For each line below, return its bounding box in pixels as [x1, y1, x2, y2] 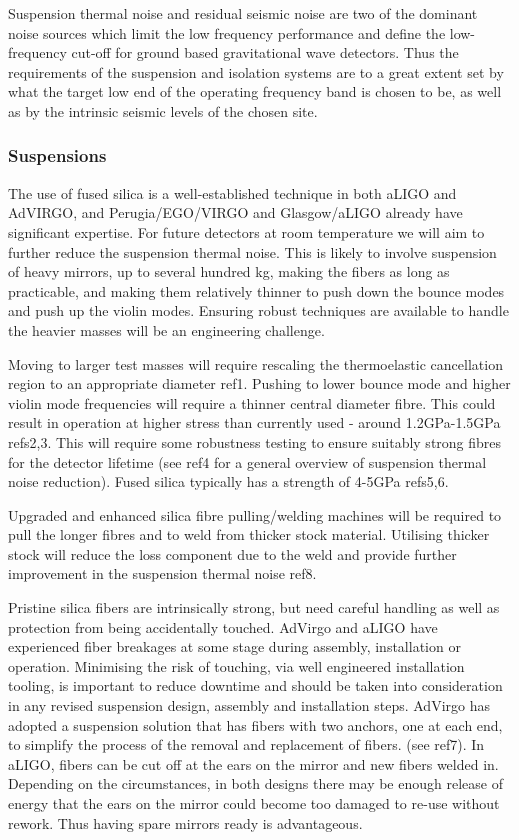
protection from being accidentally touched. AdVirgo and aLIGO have [8, 616, 438, 637]
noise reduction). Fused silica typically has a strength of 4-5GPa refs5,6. [8, 471, 449, 492]
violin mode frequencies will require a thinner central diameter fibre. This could [8, 392, 496, 413]
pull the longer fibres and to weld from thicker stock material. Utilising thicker [8, 524, 490, 545]
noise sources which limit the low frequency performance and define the [8, 22, 446, 43]
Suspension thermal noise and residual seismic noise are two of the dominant [8, 3, 478, 23]
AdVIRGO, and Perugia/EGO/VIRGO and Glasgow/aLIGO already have [8, 202, 463, 223]
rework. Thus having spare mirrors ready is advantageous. [8, 812, 363, 833]
